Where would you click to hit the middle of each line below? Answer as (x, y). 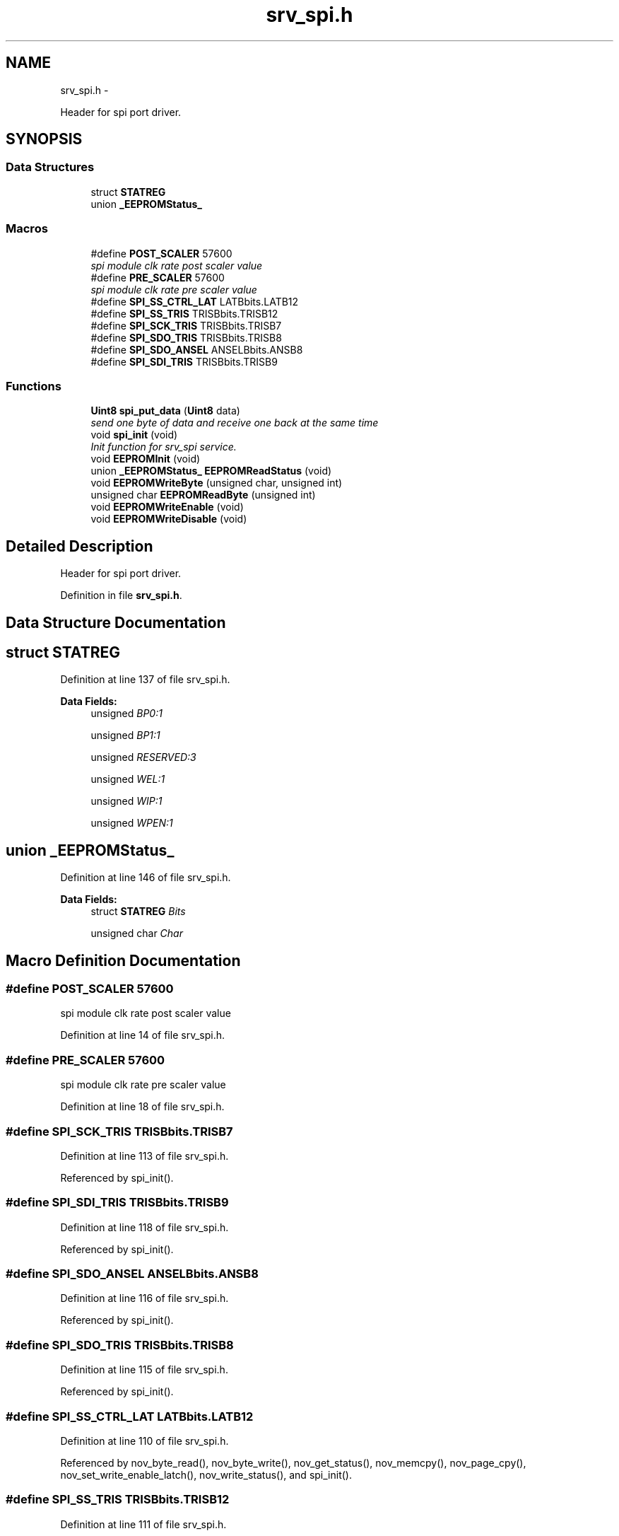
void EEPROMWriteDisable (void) (169, 519)
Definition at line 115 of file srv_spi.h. (144, 1370)
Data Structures (50, 167)
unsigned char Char (137, 933)
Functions (34, 386)
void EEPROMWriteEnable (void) (167, 507)
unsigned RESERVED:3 (143, 757)
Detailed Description (79, 546)
